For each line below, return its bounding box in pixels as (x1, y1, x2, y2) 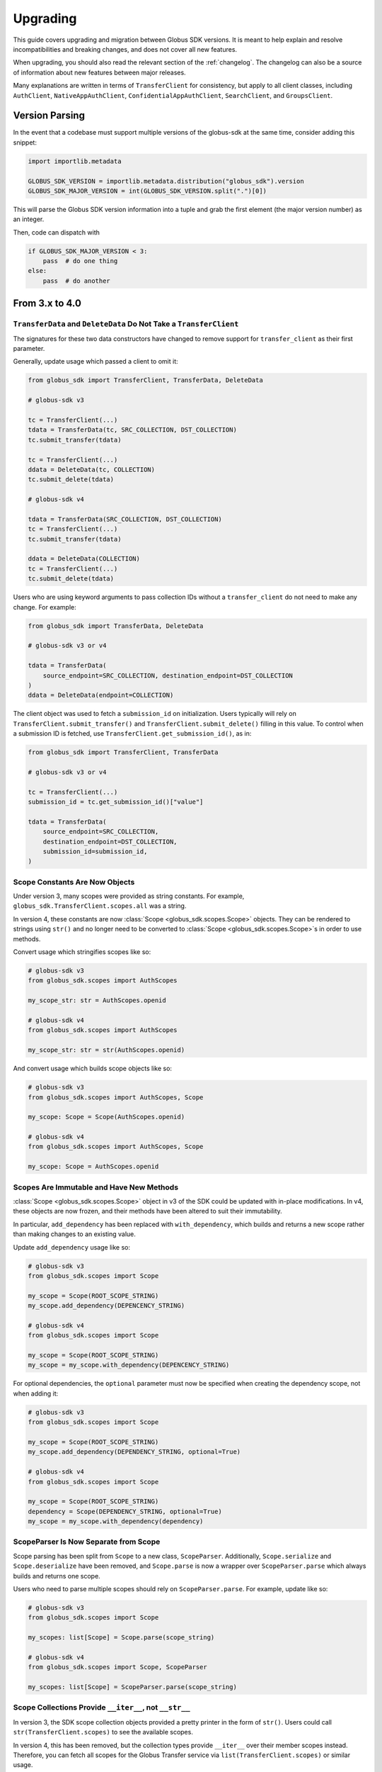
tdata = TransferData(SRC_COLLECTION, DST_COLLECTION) (28, 515, 222, 523)
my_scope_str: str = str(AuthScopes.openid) (28, 1046, 185, 1054)
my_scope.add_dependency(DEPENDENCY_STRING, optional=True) (28, 1448, 241, 1456)
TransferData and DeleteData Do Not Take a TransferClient (13, 319, 239, 329)
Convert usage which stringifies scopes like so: (13, 948, 151, 956)
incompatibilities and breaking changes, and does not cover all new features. (13, 45, 237, 53)
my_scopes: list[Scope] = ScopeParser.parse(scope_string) (28, 1683, 237, 1691)
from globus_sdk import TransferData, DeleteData (28, 622, 204, 630)
